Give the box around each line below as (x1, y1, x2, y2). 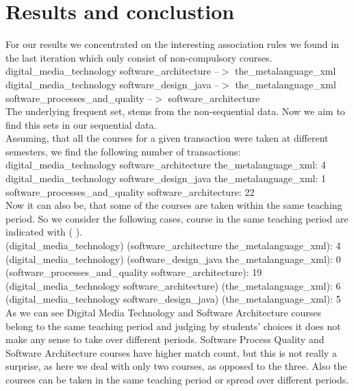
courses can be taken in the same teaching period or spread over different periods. (5, 372, 349, 386)
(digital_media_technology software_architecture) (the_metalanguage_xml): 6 (5, 278, 341, 292)
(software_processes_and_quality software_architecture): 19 (5, 265, 262, 279)
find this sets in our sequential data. (5, 117, 157, 131)
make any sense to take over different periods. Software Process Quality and (5, 332, 325, 346)
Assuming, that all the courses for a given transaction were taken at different (5, 131, 329, 145)
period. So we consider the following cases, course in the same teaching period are (5, 211, 349, 225)
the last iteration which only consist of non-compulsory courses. (5, 50, 273, 64)
